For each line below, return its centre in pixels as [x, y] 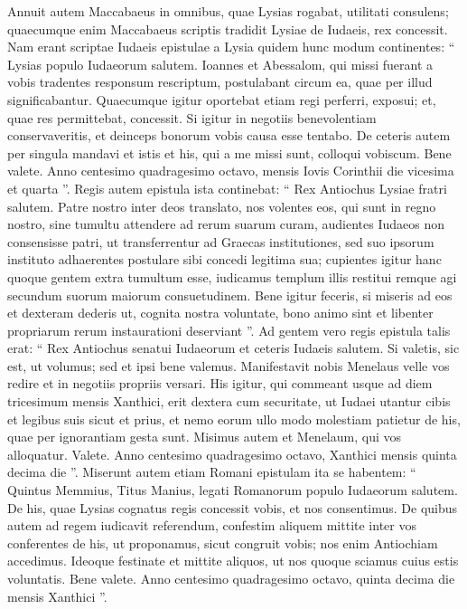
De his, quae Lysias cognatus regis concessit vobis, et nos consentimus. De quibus [233, 507]
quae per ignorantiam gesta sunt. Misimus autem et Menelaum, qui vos [205, 437]
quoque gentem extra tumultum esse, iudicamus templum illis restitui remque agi [232, 276]
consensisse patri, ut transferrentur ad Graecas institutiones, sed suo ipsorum [221, 241]
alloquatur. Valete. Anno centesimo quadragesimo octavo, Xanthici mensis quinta [232, 454]
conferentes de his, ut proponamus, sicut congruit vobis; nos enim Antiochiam [223, 542]
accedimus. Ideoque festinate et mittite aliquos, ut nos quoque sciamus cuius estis [233, 561]
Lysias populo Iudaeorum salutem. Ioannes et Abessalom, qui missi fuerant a [220, 64]
